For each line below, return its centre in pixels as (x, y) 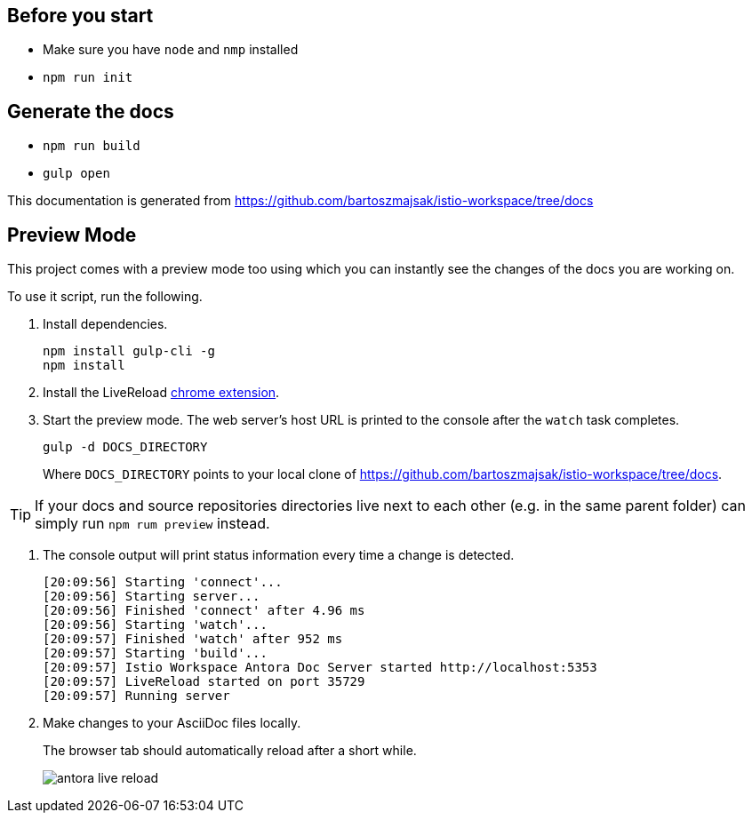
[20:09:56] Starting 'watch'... (155, 625)
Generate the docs (91, 111)
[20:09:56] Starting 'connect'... (163, 582)
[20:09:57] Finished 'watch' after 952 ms (193, 639)
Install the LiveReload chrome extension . (161, 393)
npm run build (92, 146)
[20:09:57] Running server (136, 696)
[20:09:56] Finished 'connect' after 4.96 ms (204, 611)
